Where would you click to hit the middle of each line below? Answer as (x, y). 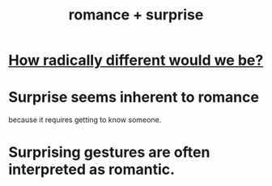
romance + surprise (136, 15)
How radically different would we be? (136, 60)
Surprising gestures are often (109, 152)
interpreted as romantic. (92, 169)
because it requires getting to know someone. (85, 120)
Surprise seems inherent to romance (134, 97)
